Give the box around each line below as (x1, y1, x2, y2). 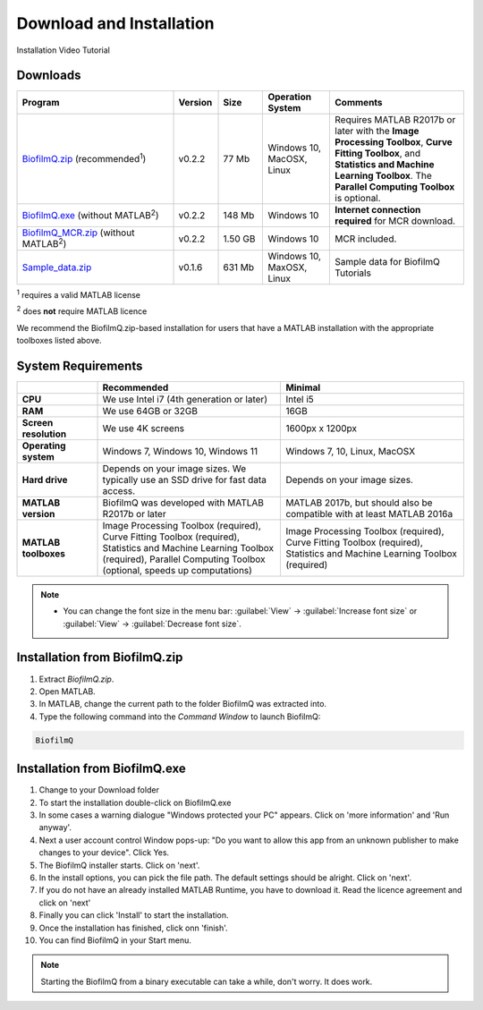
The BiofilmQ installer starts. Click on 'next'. (38, 860, 200, 870)
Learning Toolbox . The (335, 170, 433, 182)
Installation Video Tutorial (16, 45, 111, 55)
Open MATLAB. (38, 685, 96, 697)
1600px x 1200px (285, 421, 358, 434)
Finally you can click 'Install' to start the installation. (38, 910, 229, 921)
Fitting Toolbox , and (335, 148, 421, 160)
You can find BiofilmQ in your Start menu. (38, 935, 191, 946)
